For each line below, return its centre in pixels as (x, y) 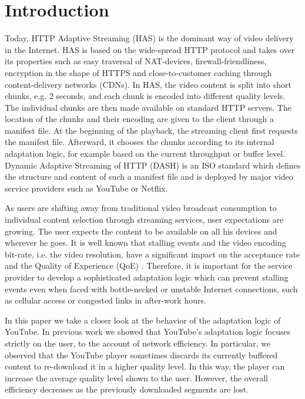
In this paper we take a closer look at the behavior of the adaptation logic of (143, 320)
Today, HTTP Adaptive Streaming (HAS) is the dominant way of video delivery (149, 38)
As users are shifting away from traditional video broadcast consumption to (141, 208)
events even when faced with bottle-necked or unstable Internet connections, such (151, 288)
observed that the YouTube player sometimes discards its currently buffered (141, 355)
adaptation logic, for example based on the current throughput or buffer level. (145, 154)
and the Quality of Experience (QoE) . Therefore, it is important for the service (149, 266)
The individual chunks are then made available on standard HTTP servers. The (148, 107)
